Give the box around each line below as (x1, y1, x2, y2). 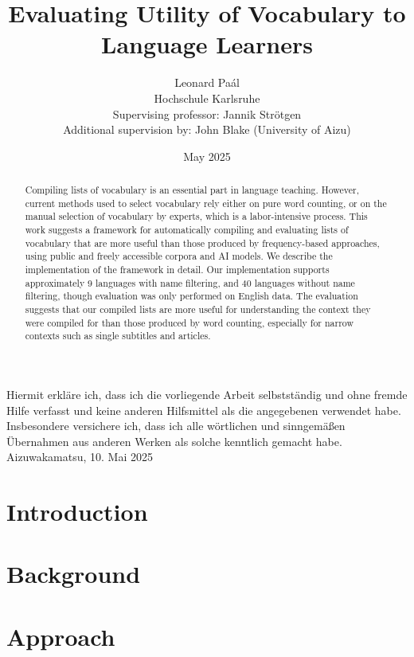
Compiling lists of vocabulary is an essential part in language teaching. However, (25, 183, 360, 197)
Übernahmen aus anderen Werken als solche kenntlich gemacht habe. (6, 432, 342, 449)
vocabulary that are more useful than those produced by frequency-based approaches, (25, 236, 380, 249)
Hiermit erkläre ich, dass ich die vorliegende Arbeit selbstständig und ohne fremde (6, 385, 408, 402)
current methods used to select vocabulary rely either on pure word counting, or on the (25, 196, 387, 209)
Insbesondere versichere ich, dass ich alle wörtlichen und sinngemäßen (6, 417, 346, 434)
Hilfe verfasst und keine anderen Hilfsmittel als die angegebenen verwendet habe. (6, 401, 401, 418)
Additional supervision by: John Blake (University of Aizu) (63, 121, 351, 138)
